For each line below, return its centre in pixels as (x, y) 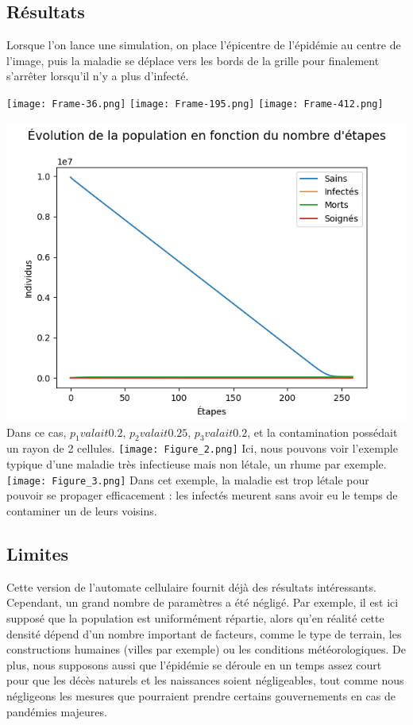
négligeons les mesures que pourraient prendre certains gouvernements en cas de (201, 695)
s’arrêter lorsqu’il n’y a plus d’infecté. (98, 76)
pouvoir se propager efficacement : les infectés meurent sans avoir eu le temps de (202, 495)
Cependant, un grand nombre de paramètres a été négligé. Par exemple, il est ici (203, 602)
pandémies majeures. (57, 711)
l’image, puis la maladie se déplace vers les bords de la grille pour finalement (193, 60)
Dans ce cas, (37, 432)
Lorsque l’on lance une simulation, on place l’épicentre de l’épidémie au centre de (204, 45)
